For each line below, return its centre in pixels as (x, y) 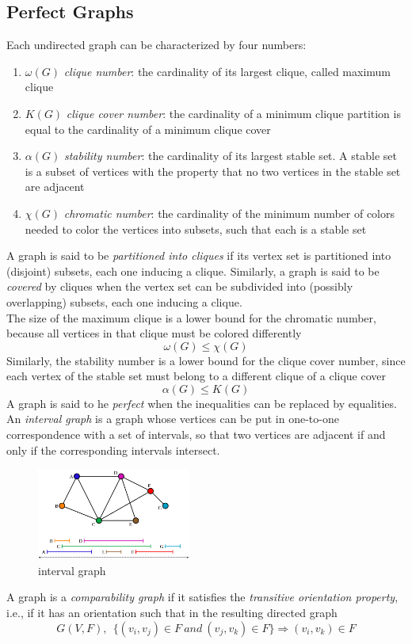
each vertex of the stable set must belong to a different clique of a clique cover (196, 376)
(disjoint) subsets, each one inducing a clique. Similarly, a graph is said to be (193, 271)
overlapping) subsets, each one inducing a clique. (124, 301)
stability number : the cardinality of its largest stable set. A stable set (230, 156)
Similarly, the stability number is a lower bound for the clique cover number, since (206, 360)
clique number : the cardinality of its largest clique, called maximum (227, 71)
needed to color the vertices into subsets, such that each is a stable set (196, 229)
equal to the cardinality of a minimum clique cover (148, 129)
